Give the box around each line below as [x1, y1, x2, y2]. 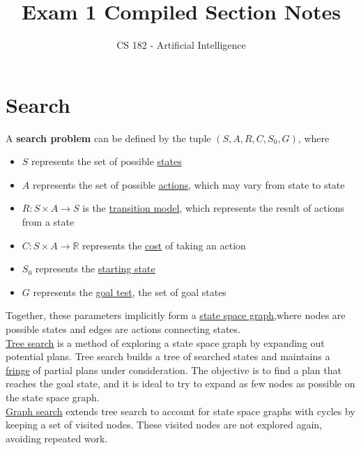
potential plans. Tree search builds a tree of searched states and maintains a [6, 349, 330, 364]
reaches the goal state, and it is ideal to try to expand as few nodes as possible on [6, 376, 355, 391]
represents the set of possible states [31, 154, 182, 169]
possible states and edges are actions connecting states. [6, 322, 240, 336]
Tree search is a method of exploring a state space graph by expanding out [6, 335, 325, 350]
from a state [22, 215, 75, 229]
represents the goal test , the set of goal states [33, 284, 226, 299]
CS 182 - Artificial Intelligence [116, 38, 246, 52]
